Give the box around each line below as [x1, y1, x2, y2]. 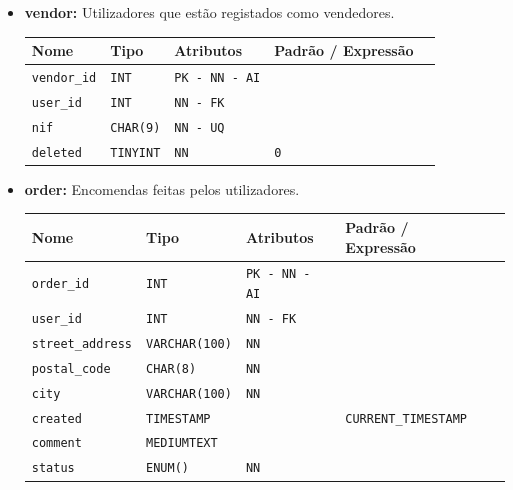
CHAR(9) [110, 120, 161, 135]
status [31, 461, 75, 476]
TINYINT [110, 145, 161, 160]
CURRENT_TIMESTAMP [345, 411, 467, 426]
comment [31, 436, 82, 451]
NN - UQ [174, 120, 225, 135]
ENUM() [146, 461, 189, 476]
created [31, 411, 82, 426]
